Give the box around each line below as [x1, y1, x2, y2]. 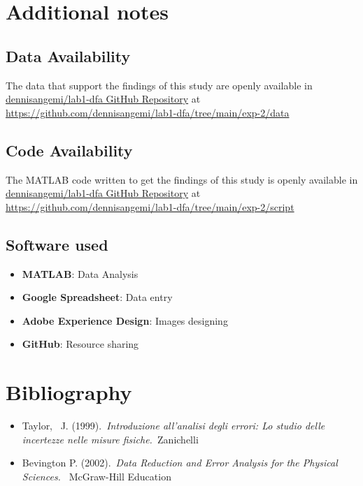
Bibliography [6, 378, 132, 406]
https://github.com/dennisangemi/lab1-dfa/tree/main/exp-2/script [6, 199, 294, 214]
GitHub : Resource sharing [22, 337, 139, 351]
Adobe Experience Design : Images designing [22, 313, 228, 327]
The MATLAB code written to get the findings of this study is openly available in [6, 172, 358, 186]
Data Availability [6, 45, 131, 66]
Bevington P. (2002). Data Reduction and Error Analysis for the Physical [22, 455, 338, 470]
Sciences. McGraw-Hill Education [22, 469, 171, 483]
